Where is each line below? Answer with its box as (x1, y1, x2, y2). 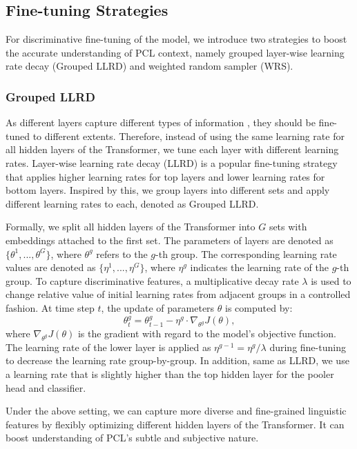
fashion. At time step (6, 300, 95, 315)
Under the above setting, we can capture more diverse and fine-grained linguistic (6, 403, 347, 418)
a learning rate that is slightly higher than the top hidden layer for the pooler (6, 367, 334, 381)
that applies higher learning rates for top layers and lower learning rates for (6, 169, 325, 183)
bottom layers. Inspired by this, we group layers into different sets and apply (6, 183, 330, 197)
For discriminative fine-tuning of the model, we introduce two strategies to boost (6, 32, 347, 46)
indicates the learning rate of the (190, 260, 329, 275)
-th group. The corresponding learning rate (155, 246, 337, 261)
